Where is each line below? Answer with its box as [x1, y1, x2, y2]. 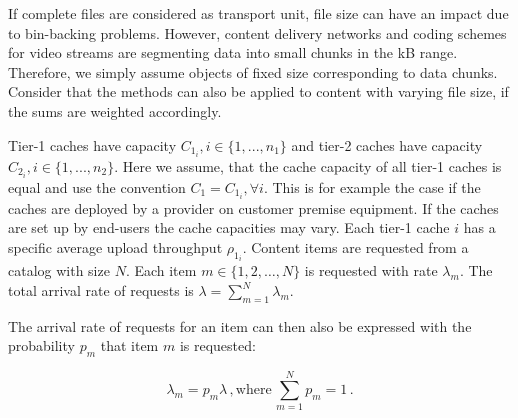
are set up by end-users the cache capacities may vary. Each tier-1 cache [8, 217, 450, 238]
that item [100, 335, 159, 356]
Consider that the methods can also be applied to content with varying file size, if [8, 81, 509, 102]
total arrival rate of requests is [8, 280, 194, 301]
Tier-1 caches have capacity [8, 134, 177, 155]
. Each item [125, 260, 197, 281]
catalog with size [8, 260, 110, 281]
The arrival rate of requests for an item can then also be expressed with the [8, 315, 472, 336]
